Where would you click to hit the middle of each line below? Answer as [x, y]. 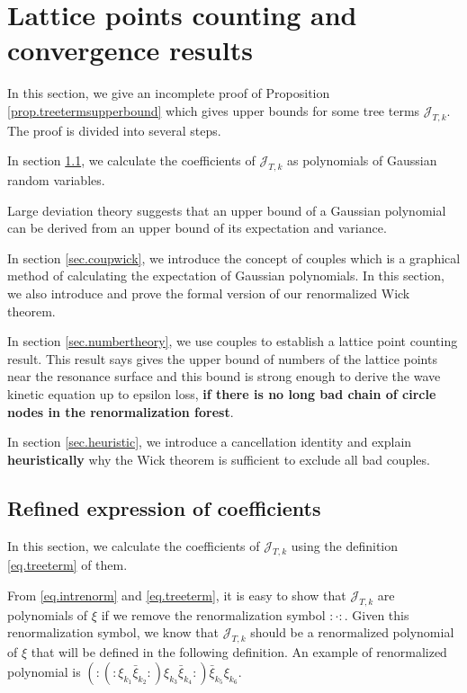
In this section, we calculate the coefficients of [134, 545]
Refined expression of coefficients [164, 507]
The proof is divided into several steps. [114, 130]
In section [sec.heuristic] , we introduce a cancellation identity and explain [210, 442]
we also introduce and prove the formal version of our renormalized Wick [209, 293]
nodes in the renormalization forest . [121, 411]
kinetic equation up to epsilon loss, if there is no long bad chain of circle [222, 394]
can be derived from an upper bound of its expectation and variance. [197, 228]
